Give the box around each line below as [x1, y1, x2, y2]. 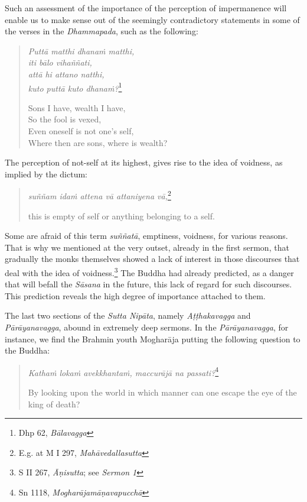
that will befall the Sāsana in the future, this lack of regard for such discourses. [5, 278, 292, 290]
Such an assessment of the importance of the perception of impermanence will [5, 2, 287, 14]
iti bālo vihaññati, [28, 56, 92, 69]
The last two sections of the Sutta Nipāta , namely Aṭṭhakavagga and [5, 309, 251, 322]
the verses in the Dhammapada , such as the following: [5, 25, 198, 37]
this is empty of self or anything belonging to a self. [28, 209, 215, 222]
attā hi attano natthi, [28, 67, 104, 80]
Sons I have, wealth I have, [28, 101, 126, 114]
